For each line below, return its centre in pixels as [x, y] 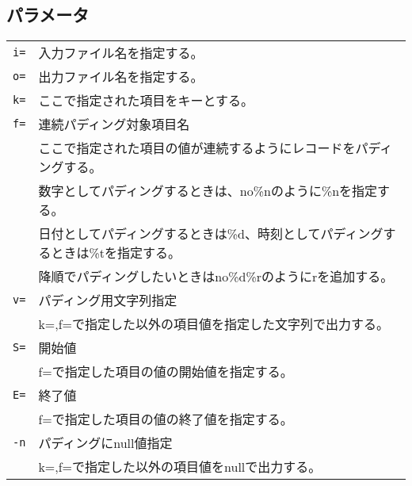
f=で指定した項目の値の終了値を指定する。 [166, 419]
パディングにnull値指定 [105, 443]
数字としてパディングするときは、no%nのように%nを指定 [208, 191]
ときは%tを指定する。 [116, 253]
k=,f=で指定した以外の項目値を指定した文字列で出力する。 [214, 324]
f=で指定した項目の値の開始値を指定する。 [166, 372]
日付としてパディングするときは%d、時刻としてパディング [211, 234]
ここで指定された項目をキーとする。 [146, 101]
